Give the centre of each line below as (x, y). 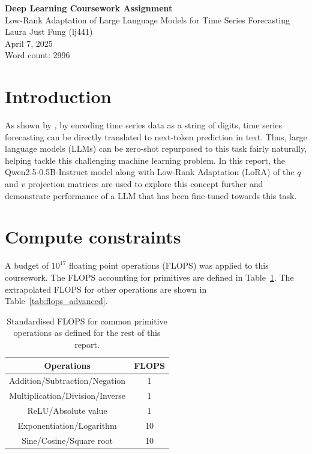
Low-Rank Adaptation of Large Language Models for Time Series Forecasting (148, 19)
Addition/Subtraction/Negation (67, 381)
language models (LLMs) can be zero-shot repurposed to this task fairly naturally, (156, 148)
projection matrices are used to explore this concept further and (145, 184)
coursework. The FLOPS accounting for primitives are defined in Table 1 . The (149, 277)
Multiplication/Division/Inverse (67, 396)
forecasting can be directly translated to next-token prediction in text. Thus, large (156, 136)
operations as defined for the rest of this (87, 333)
